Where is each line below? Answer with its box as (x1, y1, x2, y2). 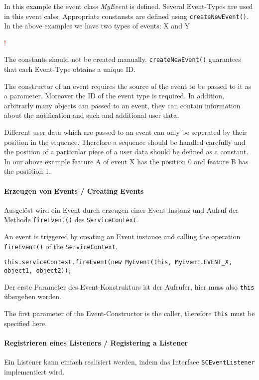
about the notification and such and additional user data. (4, 110, 179, 120)
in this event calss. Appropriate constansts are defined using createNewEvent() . (4, 10, 249, 21)
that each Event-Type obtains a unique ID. (4, 64, 136, 74)
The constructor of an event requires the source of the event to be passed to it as (4, 80, 252, 91)
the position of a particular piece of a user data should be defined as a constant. (4, 146, 249, 157)
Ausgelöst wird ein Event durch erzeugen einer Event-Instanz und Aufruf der (4, 204, 239, 215)
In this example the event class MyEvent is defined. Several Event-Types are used (4, 1, 253, 11)
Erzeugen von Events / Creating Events (4, 185, 144, 196)
